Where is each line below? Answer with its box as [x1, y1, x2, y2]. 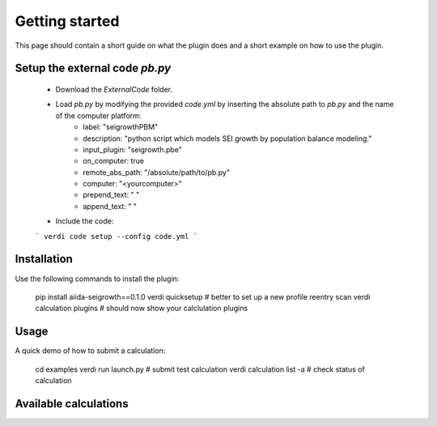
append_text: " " [83, 201, 138, 211]
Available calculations [15, 397, 129, 411]
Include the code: [55, 216, 114, 226]
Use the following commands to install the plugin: [15, 274, 180, 283]
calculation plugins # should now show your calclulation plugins [35, 304, 248, 313]
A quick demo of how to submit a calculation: [15, 346, 166, 356]
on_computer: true [83, 156, 145, 166]
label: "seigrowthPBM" [83, 122, 159, 132]
